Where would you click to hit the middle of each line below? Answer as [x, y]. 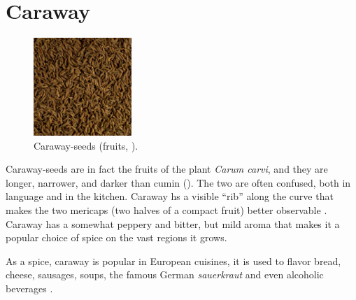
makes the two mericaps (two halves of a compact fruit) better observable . [166, 210]
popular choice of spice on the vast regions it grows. [116, 237]
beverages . [29, 288]
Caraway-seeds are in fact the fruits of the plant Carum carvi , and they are [167, 169]
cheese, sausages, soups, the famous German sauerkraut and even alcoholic [165, 274]
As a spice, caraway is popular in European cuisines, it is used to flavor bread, [173, 260]
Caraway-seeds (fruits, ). [86, 145]
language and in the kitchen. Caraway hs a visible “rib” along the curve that [170, 196]
